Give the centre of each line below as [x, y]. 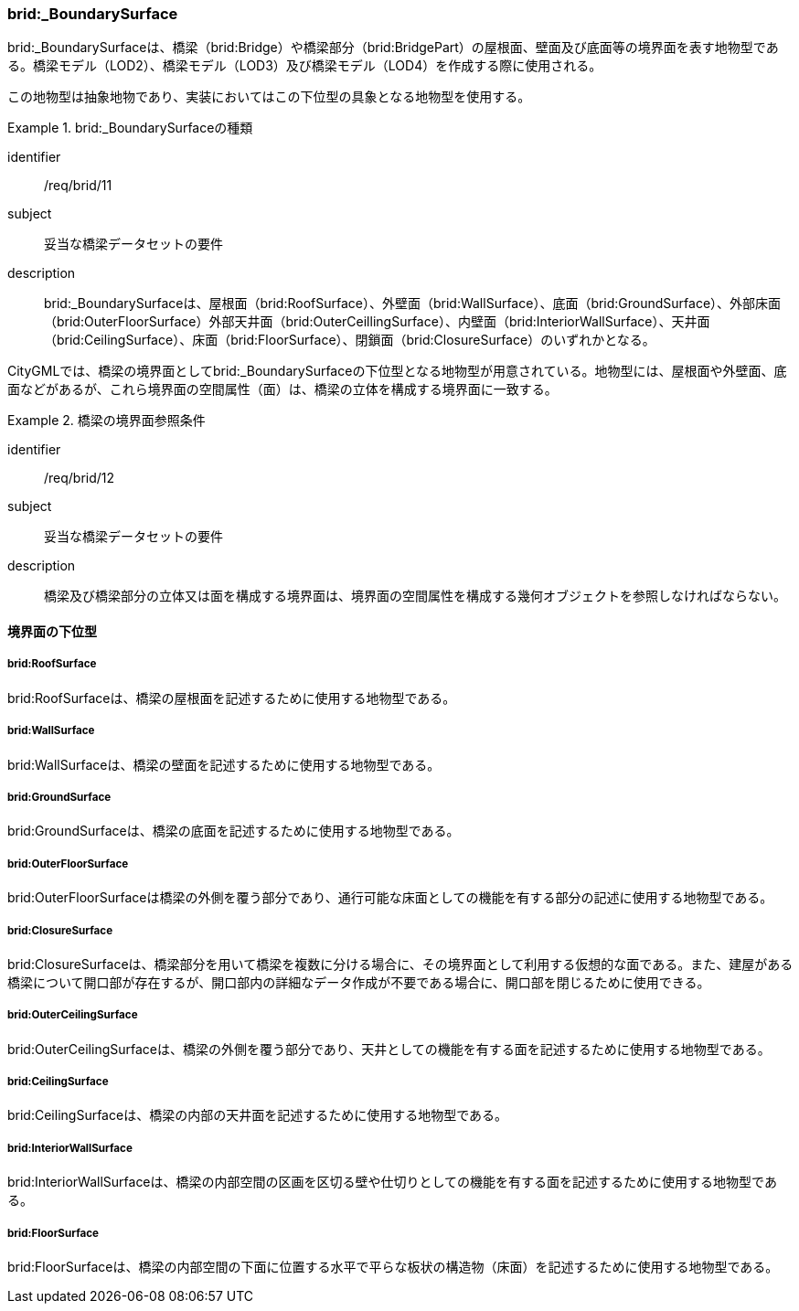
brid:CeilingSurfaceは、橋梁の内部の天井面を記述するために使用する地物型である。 [257, 1115]
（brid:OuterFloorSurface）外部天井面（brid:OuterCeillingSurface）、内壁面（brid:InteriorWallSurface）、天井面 [377, 322]
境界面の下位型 [52, 631]
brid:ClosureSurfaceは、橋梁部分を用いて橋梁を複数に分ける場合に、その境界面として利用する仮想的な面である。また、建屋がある [400, 964]
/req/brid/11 [78, 186]
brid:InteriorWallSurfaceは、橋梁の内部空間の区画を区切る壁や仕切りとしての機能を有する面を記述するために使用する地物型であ [392, 1182]
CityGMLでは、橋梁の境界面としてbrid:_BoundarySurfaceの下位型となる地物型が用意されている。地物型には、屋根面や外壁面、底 [397, 371]
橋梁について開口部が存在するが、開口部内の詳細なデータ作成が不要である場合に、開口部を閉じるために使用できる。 [359, 982]
